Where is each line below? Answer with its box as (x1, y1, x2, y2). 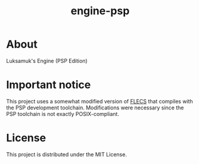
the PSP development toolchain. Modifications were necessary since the (6, 104, 184, 111)
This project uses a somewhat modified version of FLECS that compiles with (6, 97, 194, 105)
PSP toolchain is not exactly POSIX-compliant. (6, 110, 119, 117)
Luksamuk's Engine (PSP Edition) (6, 57, 88, 64)
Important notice (6, 78, 91, 92)
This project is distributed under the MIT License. (6, 150, 127, 158)
